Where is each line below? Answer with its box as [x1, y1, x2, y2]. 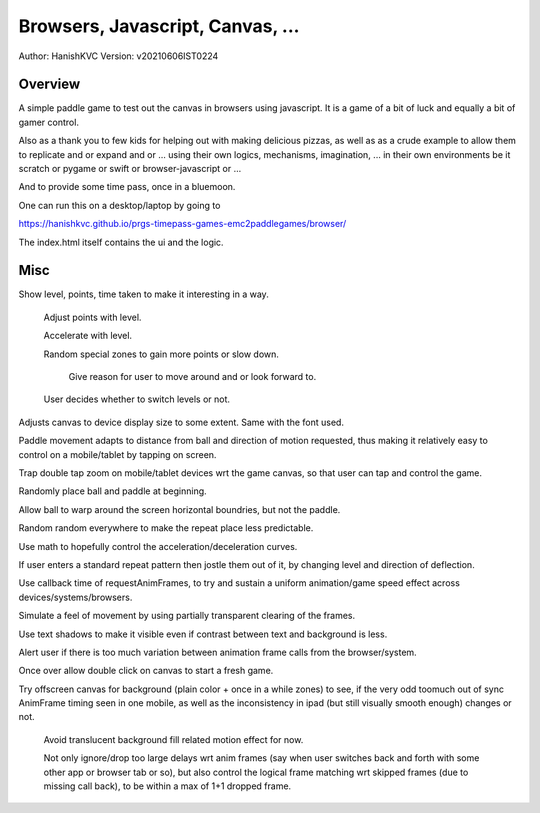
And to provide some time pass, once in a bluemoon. [18, 181, 236, 193]
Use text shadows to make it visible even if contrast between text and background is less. [18, 628, 388, 640]
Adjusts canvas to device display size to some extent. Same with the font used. [18, 416, 345, 428]
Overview [18, 76, 81, 93]
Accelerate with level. [43, 330, 133, 342]
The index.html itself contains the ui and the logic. [18, 236, 224, 248]
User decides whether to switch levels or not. [43, 393, 230, 405]
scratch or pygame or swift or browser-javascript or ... [18, 163, 242, 175]
